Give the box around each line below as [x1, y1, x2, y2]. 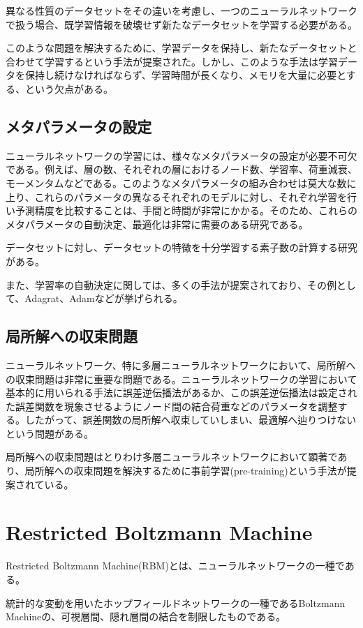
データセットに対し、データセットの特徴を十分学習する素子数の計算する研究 [6, 240, 357, 255]
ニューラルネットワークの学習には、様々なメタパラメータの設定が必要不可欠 [6, 148, 357, 163]
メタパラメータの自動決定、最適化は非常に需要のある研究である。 [6, 216, 309, 231]
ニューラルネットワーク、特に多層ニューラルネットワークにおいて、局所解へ [6, 357, 356, 372]
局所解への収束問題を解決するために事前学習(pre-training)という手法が [24, 463, 347, 478]
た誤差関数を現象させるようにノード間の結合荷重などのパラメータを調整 [6, 398, 338, 413]
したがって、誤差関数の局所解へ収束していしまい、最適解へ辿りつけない [24, 412, 357, 427]
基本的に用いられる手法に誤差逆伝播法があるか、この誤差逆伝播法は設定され [6, 385, 357, 400]
